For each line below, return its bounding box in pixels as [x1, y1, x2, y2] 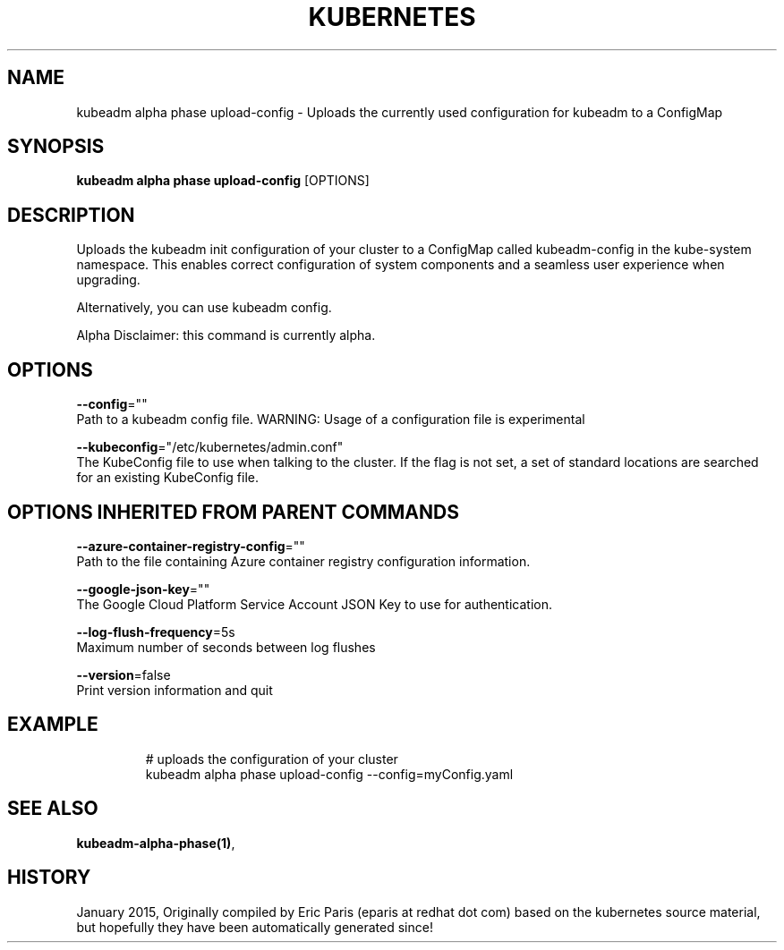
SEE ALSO [7, 797, 98, 820]
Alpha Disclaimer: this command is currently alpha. [76, 327, 376, 344]
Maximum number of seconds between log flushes [76, 639, 376, 655]
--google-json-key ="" [76, 581, 210, 597]
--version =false [76, 666, 171, 683]
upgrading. [76, 272, 141, 288]
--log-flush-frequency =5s [76, 623, 235, 640]
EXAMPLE [7, 713, 98, 736]
